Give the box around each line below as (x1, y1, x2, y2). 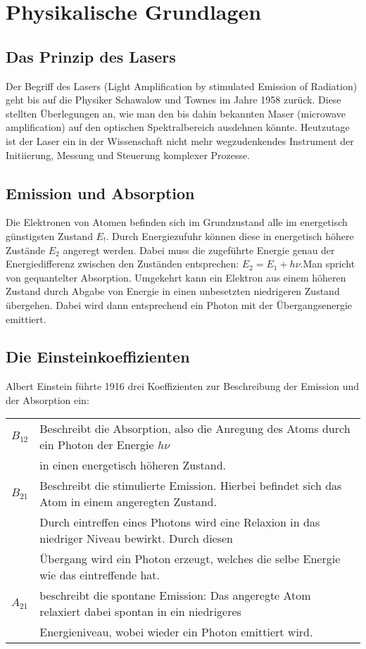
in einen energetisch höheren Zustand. (39, 457, 226, 474)
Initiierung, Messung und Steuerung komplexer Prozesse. (6, 147, 251, 162)
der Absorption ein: (6, 392, 89, 407)
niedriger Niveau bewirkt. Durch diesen (39, 530, 233, 547)
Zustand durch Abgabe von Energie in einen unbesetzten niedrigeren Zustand (6, 284, 340, 298)
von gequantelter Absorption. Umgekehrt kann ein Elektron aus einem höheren (6, 270, 346, 284)
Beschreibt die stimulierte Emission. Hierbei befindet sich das (39, 477, 342, 494)
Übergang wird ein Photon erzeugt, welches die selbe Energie (39, 550, 341, 567)
